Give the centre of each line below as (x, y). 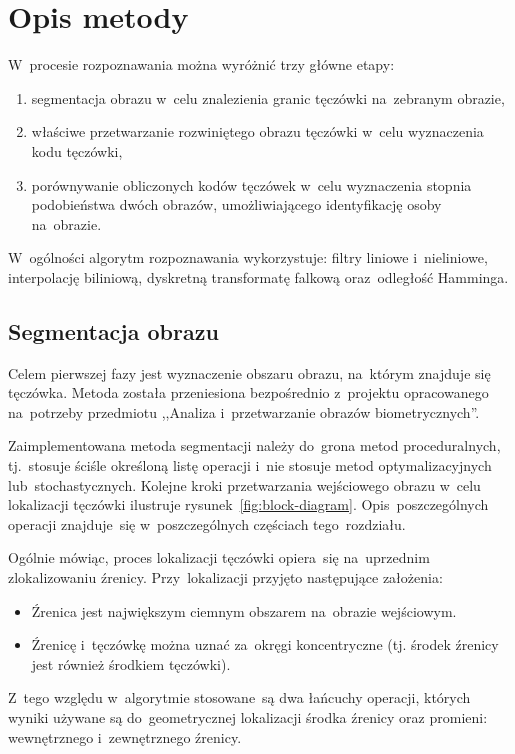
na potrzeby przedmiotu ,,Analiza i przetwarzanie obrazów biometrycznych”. (244, 411)
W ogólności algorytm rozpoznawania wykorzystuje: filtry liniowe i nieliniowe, (248, 257)
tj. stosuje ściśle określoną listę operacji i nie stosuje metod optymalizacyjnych (250, 465)
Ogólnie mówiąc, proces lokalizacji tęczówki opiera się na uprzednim (219, 557)
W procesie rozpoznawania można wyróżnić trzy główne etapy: (201, 64)
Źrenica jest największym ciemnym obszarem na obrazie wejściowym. (244, 610)
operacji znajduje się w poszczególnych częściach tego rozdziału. (207, 523)
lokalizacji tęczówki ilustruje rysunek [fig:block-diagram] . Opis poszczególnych (248, 504)
